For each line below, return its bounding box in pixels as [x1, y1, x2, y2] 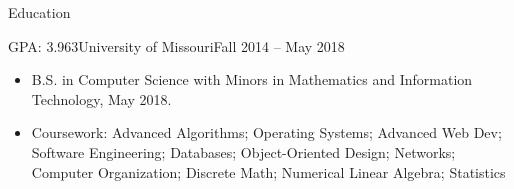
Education [8, 2, 71, 22]
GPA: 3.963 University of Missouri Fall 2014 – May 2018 [8, 35, 345, 56]
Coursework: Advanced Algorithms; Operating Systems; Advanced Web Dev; [31, 122, 502, 143]
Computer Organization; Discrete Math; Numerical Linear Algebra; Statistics [31, 161, 506, 182]
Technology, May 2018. [31, 88, 172, 109]
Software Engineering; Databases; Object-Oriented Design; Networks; [31, 141, 456, 162]
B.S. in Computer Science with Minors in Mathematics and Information [31, 69, 473, 90]
